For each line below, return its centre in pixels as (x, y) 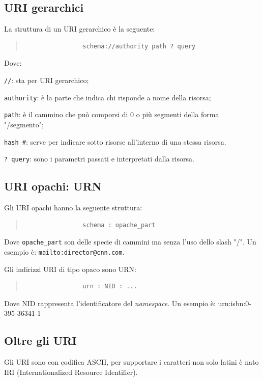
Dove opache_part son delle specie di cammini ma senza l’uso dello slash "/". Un (130, 242)
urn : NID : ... (110, 287)
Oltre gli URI (40, 341)
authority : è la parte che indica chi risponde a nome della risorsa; (108, 97)
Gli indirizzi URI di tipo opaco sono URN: (70, 269)
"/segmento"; (24, 124)
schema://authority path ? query (139, 46)
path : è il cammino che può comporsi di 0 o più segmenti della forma (112, 114)
